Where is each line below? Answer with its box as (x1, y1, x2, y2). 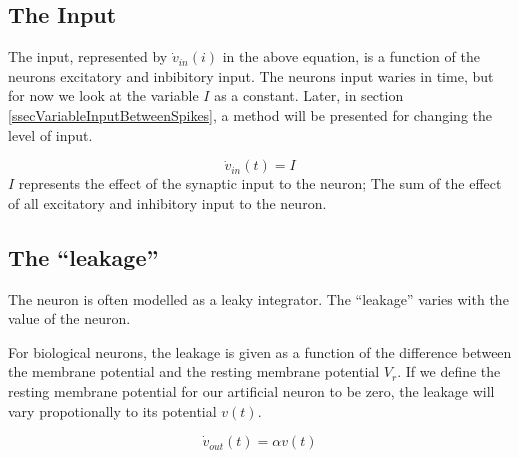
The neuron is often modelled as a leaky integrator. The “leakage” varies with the (8, 288, 509, 309)
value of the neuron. (8, 308, 131, 329)
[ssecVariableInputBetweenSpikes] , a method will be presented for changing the (8, 104, 493, 125)
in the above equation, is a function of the (222, 46, 480, 67)
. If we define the (397, 361, 501, 382)
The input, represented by (8, 46, 168, 67)
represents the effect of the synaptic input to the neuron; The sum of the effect (18, 173, 502, 194)
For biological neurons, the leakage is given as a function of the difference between (8, 341, 512, 362)
